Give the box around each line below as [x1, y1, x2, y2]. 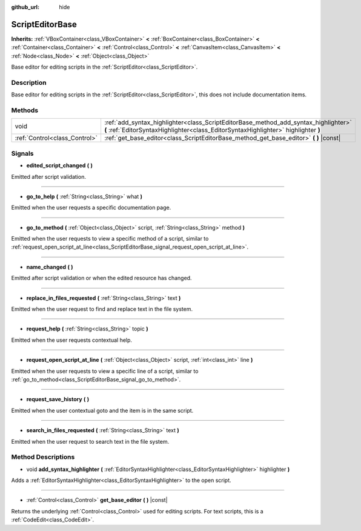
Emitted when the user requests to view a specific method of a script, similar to [11, 235, 209, 242]
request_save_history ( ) [26, 396, 90, 403]
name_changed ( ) [26, 263, 73, 270]
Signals [11, 149, 34, 158]
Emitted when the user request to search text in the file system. [11, 438, 170, 445]
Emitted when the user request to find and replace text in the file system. [11, 306, 193, 313]
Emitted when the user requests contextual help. [11, 336, 133, 344]
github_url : [11, 4, 39, 10]
